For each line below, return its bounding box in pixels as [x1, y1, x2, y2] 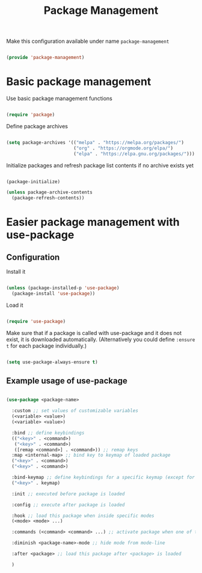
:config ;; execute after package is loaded [11, 501, 125, 508]
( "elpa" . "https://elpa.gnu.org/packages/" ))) [73, 151, 195, 157]
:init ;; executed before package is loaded [11, 490, 125, 497]
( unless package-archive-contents [6, 189, 93, 196]
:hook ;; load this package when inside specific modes [11, 513, 155, 519]
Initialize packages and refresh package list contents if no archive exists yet [6, 161, 194, 169]
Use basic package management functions [6, 95, 112, 102]
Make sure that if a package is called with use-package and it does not [6, 329, 182, 336]
